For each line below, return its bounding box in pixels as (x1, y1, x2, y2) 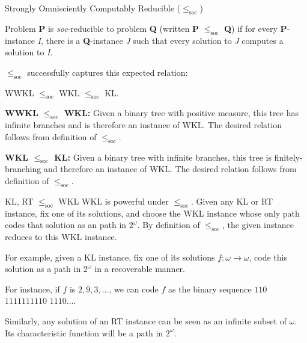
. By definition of (137, 218, 200, 231)
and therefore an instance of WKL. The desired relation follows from (44, 162, 297, 175)
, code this (249, 250, 287, 263)
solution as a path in (5, 262, 81, 275)
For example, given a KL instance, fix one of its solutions (5, 250, 215, 263)
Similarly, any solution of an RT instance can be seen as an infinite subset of (5, 314, 287, 327)
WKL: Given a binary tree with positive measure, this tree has (64, 107, 299, 119)
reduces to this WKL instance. (5, 230, 117, 243)
